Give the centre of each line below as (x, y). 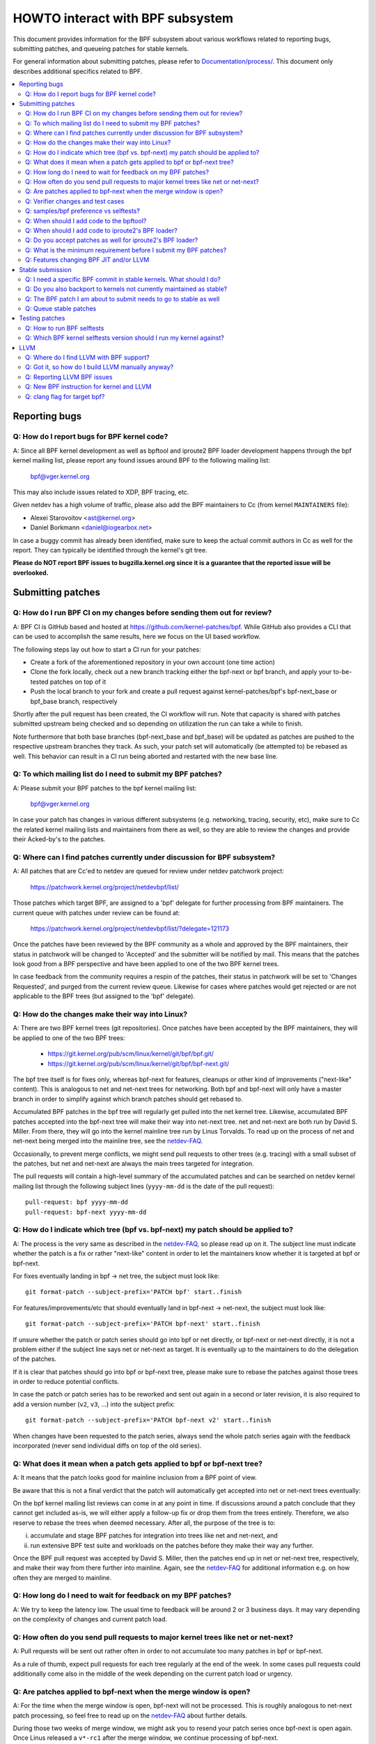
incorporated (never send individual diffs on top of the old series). (107, 1446)
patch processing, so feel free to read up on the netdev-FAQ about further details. (130, 1715)
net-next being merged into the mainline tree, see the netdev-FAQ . (108, 1141)
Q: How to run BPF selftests (65, 328)
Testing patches (42, 318)
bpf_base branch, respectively (74, 701)
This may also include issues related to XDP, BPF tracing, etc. (101, 492)
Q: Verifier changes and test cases (75, 201)
